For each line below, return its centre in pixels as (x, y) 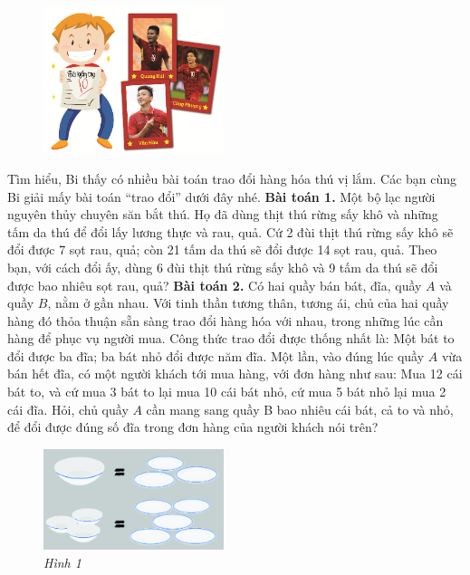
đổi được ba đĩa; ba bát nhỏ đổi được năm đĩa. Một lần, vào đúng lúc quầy (216, 355)
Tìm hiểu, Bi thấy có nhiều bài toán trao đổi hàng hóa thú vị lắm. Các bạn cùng (232, 178)
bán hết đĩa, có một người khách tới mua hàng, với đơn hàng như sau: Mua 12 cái (235, 374)
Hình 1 (62, 562)
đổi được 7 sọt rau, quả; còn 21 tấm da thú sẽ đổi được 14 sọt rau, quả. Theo (222, 249)
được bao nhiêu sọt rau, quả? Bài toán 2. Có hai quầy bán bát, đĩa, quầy (215, 285)
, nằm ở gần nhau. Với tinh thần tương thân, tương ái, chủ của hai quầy (248, 303)
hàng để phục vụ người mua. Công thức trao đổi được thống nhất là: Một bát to (231, 338)
